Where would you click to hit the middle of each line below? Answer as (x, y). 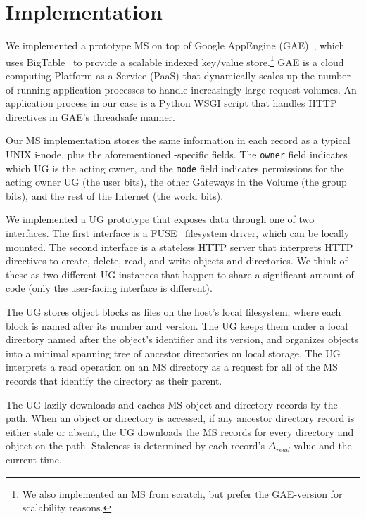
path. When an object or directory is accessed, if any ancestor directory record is (180, 418)
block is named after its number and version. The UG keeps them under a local (177, 325)
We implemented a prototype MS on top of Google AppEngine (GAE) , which (175, 45)
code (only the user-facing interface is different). (109, 288)
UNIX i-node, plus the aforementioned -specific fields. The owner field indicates (177, 154)
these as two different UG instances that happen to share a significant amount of (180, 274)
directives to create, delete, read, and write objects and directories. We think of (177, 261)
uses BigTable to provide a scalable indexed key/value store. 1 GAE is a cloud (175, 60)
